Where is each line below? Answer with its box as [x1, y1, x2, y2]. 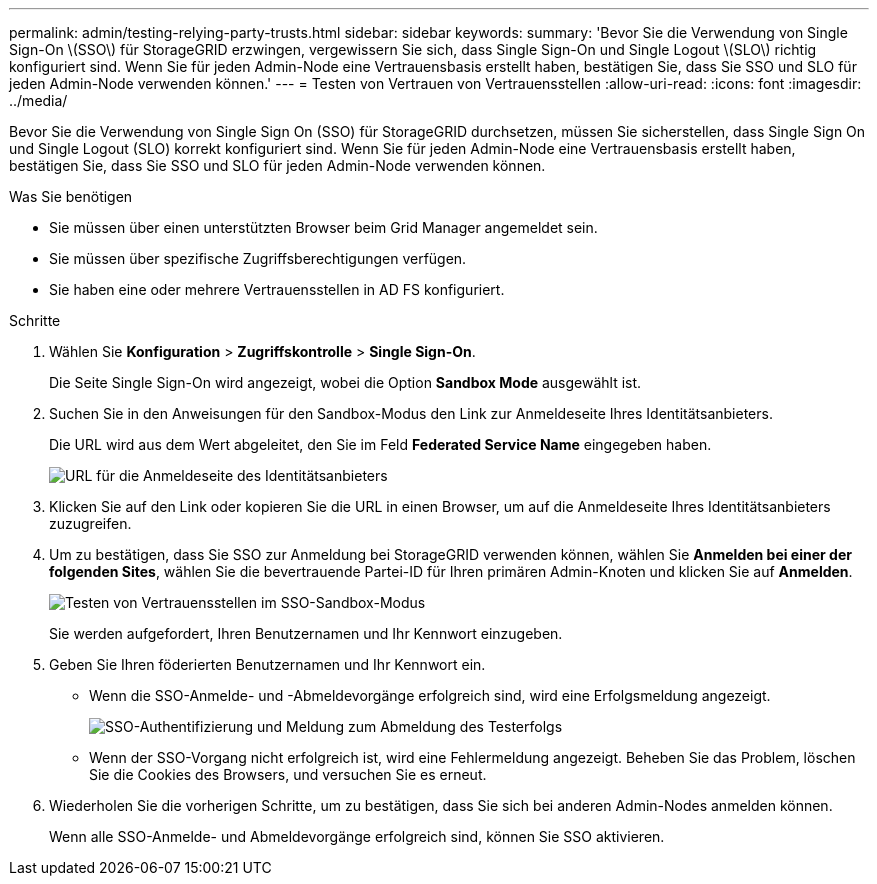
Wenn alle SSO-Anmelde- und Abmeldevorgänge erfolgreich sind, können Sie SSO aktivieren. [49, 828, 665, 845]
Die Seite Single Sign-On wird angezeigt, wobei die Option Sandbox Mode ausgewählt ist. [49, 374, 642, 391]
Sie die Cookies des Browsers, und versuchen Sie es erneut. [89, 766, 487, 783]
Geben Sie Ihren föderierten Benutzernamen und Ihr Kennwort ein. [49, 656, 486, 673]
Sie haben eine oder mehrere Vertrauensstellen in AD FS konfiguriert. [49, 281, 505, 298]
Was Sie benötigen [9, 188, 133, 205]
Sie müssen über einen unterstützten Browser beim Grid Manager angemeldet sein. [49, 219, 598, 236]
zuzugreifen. [49, 515, 132, 532]
